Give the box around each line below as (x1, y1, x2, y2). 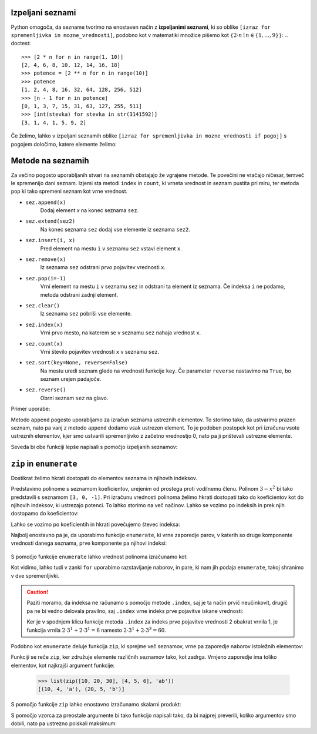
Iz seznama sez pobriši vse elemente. (40, 310, 132, 317)
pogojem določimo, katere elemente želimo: (11, 140, 117, 148)
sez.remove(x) (25, 256, 66, 263)
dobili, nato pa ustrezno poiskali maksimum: (11, 720, 117, 727)
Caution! (26, 588, 49, 596)
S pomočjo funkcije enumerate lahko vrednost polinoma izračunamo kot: (11, 553, 188, 560)
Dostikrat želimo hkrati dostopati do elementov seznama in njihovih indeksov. (11, 474, 198, 481)
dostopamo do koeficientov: (11, 510, 79, 517)
